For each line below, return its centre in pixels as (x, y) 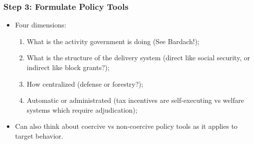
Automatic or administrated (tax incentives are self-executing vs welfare (135, 100)
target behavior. (39, 135)
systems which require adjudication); (82, 109)
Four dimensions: (41, 25)
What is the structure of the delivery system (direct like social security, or (138, 58)
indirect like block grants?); (68, 67)
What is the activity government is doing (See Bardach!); (113, 41)
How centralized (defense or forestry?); (85, 84)
